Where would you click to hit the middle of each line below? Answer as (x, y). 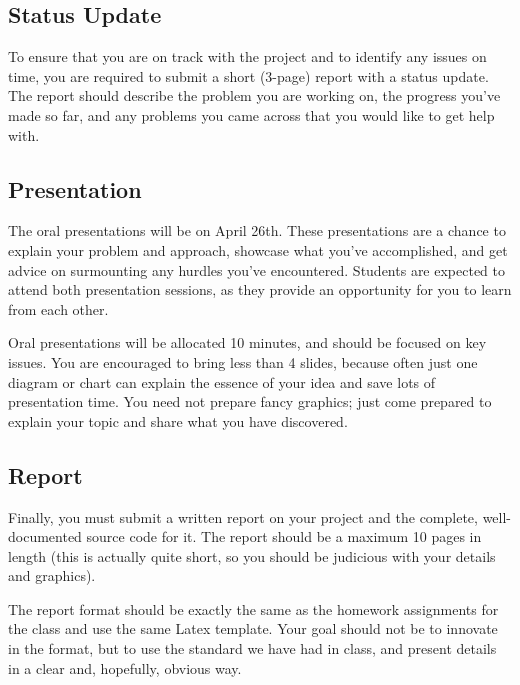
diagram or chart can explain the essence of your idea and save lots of (222, 381)
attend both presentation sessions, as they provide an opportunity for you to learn (260, 289)
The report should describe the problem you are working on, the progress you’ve (254, 95)
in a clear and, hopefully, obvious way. (125, 667)
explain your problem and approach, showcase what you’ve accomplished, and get (258, 249)
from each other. (58, 308)
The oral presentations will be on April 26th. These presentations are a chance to (257, 230)
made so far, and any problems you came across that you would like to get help (251, 114)
